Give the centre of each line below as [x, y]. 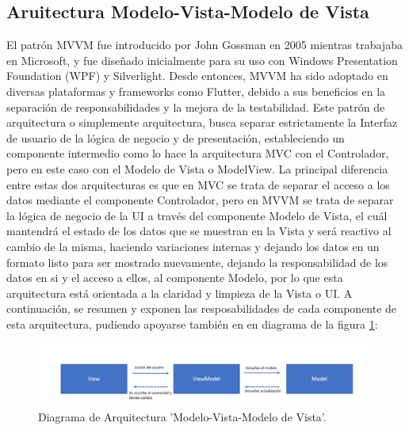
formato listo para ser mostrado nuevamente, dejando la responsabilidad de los [197, 262]
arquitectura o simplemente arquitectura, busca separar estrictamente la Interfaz [202, 122]
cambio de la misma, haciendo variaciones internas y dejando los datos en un [193, 246]
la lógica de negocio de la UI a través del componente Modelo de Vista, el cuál [197, 215]
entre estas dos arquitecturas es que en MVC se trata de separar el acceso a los [198, 184]
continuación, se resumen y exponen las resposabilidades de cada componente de [202, 308]
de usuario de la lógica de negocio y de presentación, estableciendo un [176, 137]
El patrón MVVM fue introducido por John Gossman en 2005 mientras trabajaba [204, 45]
